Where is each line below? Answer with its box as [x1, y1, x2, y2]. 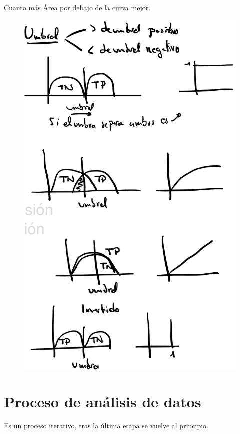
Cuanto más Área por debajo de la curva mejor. [4, 2, 151, 12]
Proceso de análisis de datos [4, 391, 201, 411]
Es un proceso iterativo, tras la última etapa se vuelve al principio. [4, 420, 208, 430]
